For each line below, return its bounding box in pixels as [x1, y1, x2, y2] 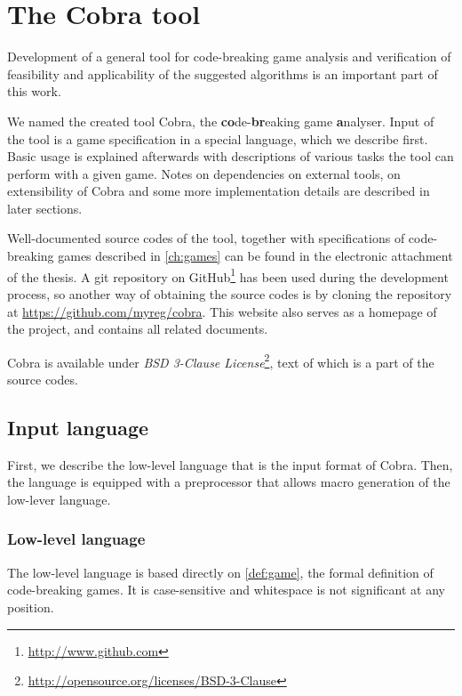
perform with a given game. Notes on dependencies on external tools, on [7, 164, 401, 182]
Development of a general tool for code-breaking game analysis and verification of [7, 47, 451, 66]
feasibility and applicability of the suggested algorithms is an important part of [7, 64, 438, 83]
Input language [7, 413, 149, 441]
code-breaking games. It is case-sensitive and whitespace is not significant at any [7, 580, 445, 599]
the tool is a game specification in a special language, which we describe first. [7, 129, 428, 148]
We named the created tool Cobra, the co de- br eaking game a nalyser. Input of [7, 111, 434, 130]
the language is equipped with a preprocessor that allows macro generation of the [7, 473, 450, 491]
